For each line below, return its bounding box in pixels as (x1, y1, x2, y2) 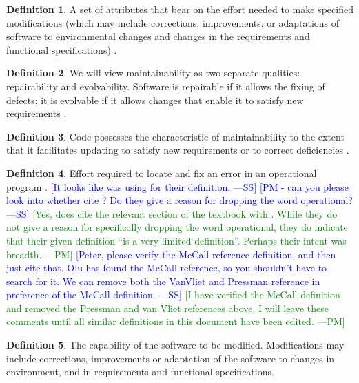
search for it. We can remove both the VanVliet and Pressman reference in (6, 273, 320, 288)
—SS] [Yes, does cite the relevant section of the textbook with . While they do (6, 206, 338, 220)
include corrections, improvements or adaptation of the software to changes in (6, 351, 335, 365)
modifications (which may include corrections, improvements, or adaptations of (6, 15, 340, 30)
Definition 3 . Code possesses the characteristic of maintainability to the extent (6, 129, 345, 143)
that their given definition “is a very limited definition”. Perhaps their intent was (6, 233, 347, 247)
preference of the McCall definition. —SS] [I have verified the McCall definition (6, 287, 340, 302)
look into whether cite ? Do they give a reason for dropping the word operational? (6, 193, 353, 207)
